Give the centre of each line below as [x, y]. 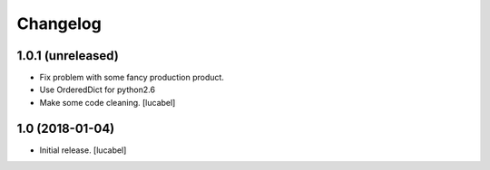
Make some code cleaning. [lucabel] [108, 102]
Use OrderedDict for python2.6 [98, 90]
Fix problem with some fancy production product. [132, 78]
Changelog [59, 24]
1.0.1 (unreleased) [68, 56]
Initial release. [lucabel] [83, 150]
